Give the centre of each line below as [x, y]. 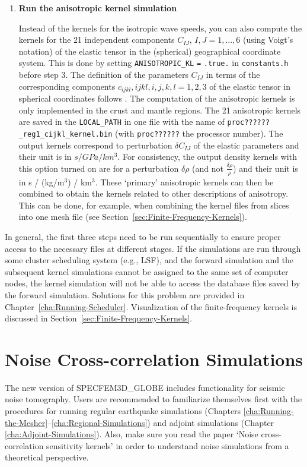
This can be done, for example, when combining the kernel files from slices [154, 205]
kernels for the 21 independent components [97, 40]
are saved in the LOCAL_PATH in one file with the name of [121, 122]
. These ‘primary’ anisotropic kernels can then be [184, 182]
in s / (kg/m [41, 182]
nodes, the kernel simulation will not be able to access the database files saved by [153, 283]
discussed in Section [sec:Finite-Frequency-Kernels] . [99, 318]
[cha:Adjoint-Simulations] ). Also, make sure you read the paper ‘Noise [132, 434]
